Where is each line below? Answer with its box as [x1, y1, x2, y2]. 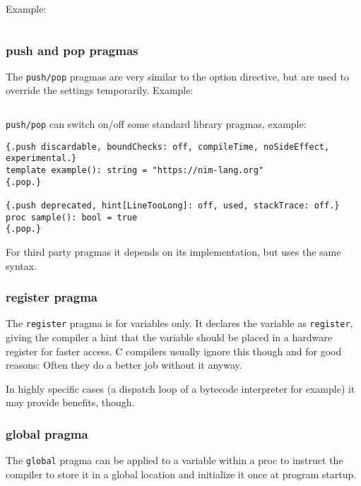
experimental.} [6, 153, 77, 164]
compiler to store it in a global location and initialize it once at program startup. [6, 466, 357, 481]
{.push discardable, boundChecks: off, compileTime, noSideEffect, [6, 141, 330, 152]
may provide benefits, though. [6, 395, 135, 410]
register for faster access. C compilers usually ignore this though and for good [6, 343, 342, 358]
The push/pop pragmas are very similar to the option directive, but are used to [6, 69, 349, 83]
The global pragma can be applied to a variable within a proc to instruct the [6, 453, 343, 468]
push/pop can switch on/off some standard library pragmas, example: [6, 117, 307, 131]
